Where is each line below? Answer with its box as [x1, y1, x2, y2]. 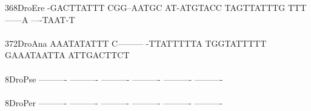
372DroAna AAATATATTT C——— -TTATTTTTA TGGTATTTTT [5, 36, 267, 49]
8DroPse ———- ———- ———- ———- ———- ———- [5, 72, 223, 85]
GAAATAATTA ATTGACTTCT [5, 49, 130, 61]
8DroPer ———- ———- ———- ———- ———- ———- [5, 96, 222, 109]
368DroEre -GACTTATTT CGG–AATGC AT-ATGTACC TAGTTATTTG [5, 1, 286, 13]
